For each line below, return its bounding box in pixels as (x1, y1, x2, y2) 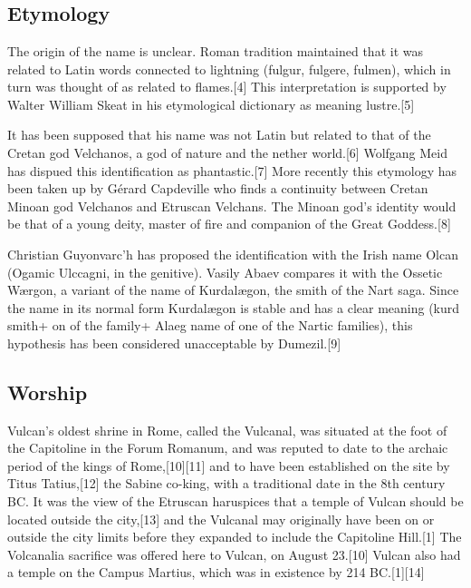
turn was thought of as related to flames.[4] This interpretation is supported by (7, 77, 447, 96)
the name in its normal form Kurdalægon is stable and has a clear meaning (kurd (7, 298, 460, 317)
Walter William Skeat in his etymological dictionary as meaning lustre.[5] (7, 94, 415, 113)
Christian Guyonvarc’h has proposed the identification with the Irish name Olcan (7, 244, 458, 263)
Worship (7, 377, 88, 406)
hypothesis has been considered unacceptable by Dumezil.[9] (7, 333, 341, 352)
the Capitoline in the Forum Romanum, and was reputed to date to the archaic (7, 438, 448, 457)
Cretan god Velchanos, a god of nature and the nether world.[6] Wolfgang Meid (7, 142, 448, 162)
